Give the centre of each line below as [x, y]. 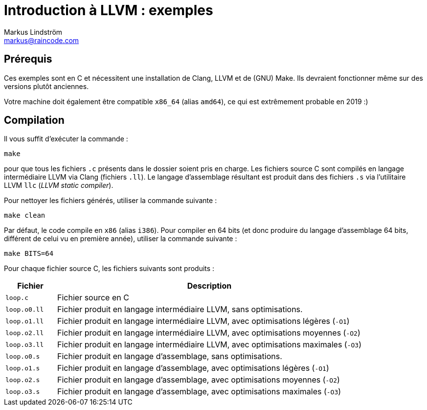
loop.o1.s [23, 368]
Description [209, 286]
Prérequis [28, 59]
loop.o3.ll [25, 344]
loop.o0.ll [25, 309]
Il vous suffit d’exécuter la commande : [66, 139]
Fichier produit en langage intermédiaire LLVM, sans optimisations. [180, 309]
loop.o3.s [23, 391]
